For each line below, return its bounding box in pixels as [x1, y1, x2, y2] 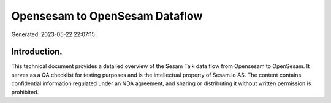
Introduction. [11, 47, 63, 57]
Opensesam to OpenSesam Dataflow [11, 9, 203, 23]
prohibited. [11, 88, 39, 96]
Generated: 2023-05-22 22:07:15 [11, 31, 95, 38]
